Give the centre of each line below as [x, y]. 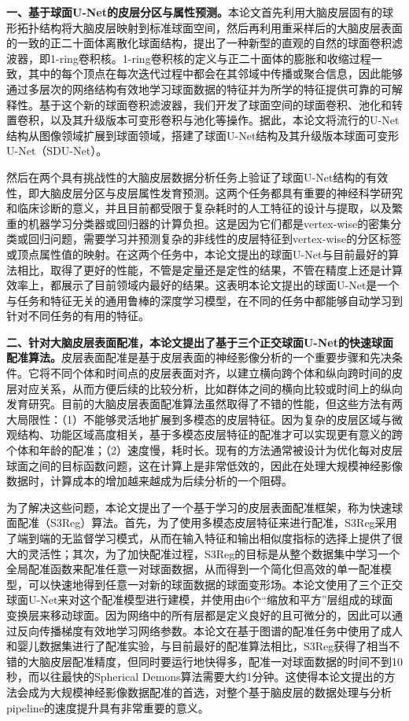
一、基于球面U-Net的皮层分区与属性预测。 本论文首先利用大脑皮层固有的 [194, 12]
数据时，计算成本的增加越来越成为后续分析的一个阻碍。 [149, 481]
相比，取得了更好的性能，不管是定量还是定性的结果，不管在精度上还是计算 [210, 269]
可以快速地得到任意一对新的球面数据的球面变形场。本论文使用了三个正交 [215, 584]
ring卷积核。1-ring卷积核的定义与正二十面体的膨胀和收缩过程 [215, 58]
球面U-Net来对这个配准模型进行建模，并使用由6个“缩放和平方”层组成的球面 [200, 600]
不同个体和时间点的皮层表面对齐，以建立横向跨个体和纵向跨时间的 [221, 373]
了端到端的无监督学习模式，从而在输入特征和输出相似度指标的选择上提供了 [199, 538]
